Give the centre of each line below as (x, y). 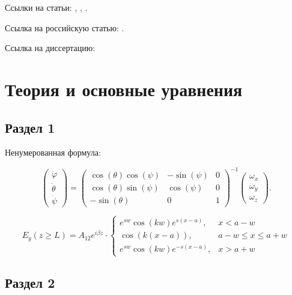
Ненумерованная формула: (53, 152)
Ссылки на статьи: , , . (46, 7)
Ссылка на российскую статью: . (65, 27)
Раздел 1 (30, 127)
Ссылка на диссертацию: (50, 48)
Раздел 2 (30, 282)
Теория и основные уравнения (124, 89)
